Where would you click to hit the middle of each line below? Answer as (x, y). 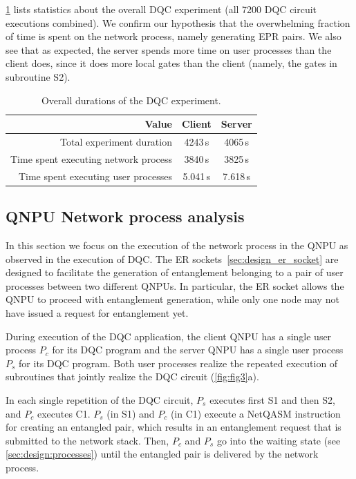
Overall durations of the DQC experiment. (131, 100)
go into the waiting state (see (279, 440)
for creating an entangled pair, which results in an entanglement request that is (174, 427)
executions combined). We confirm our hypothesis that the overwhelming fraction (178, 22)
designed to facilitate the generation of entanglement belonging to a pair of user (175, 272)
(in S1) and (131, 413)
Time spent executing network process (91, 158)
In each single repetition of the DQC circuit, (100, 399)
